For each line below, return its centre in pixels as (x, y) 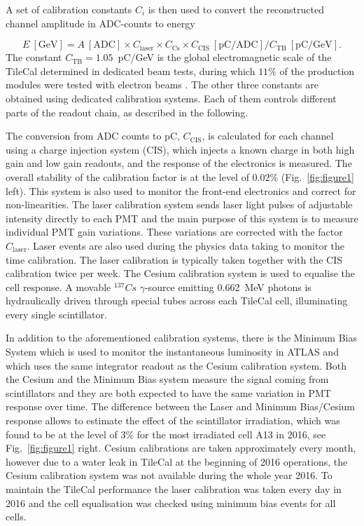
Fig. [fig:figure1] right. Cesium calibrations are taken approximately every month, (181, 448)
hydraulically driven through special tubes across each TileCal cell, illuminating (177, 301)
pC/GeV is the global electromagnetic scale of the (225, 57)
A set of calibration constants (69, 9)
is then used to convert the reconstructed (236, 9)
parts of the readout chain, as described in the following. (127, 112)
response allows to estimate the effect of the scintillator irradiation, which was (173, 420)
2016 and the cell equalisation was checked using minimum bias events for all (171, 503)
